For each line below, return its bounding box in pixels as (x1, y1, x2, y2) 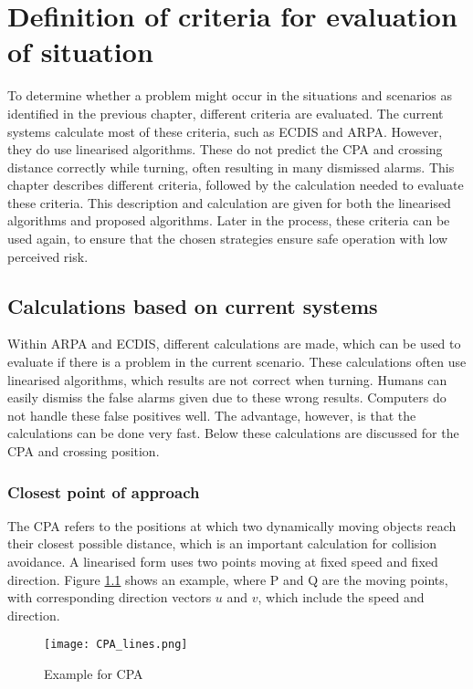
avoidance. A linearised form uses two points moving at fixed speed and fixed (7, 552, 438, 571)
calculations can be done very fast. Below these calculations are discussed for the (7, 423, 459, 443)
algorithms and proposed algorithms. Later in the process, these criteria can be (7, 211, 450, 230)
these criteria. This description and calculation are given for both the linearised (7, 193, 451, 212)
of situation (7, 33, 153, 70)
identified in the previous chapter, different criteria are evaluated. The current (7, 103, 444, 122)
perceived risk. (7, 246, 89, 266)
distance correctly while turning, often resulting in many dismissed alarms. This (7, 157, 455, 176)
